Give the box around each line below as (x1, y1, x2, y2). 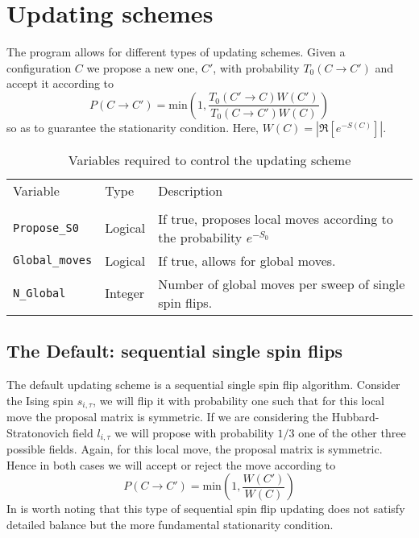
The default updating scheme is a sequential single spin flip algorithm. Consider (6, 376, 400, 393)
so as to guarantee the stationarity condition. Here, (6, 118, 259, 135)
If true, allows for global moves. (158, 250, 336, 270)
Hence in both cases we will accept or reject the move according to (6, 456, 336, 473)
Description (158, 180, 223, 200)
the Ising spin (6, 391, 73, 408)
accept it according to (6, 75, 114, 92)
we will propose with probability (114, 424, 274, 441)
